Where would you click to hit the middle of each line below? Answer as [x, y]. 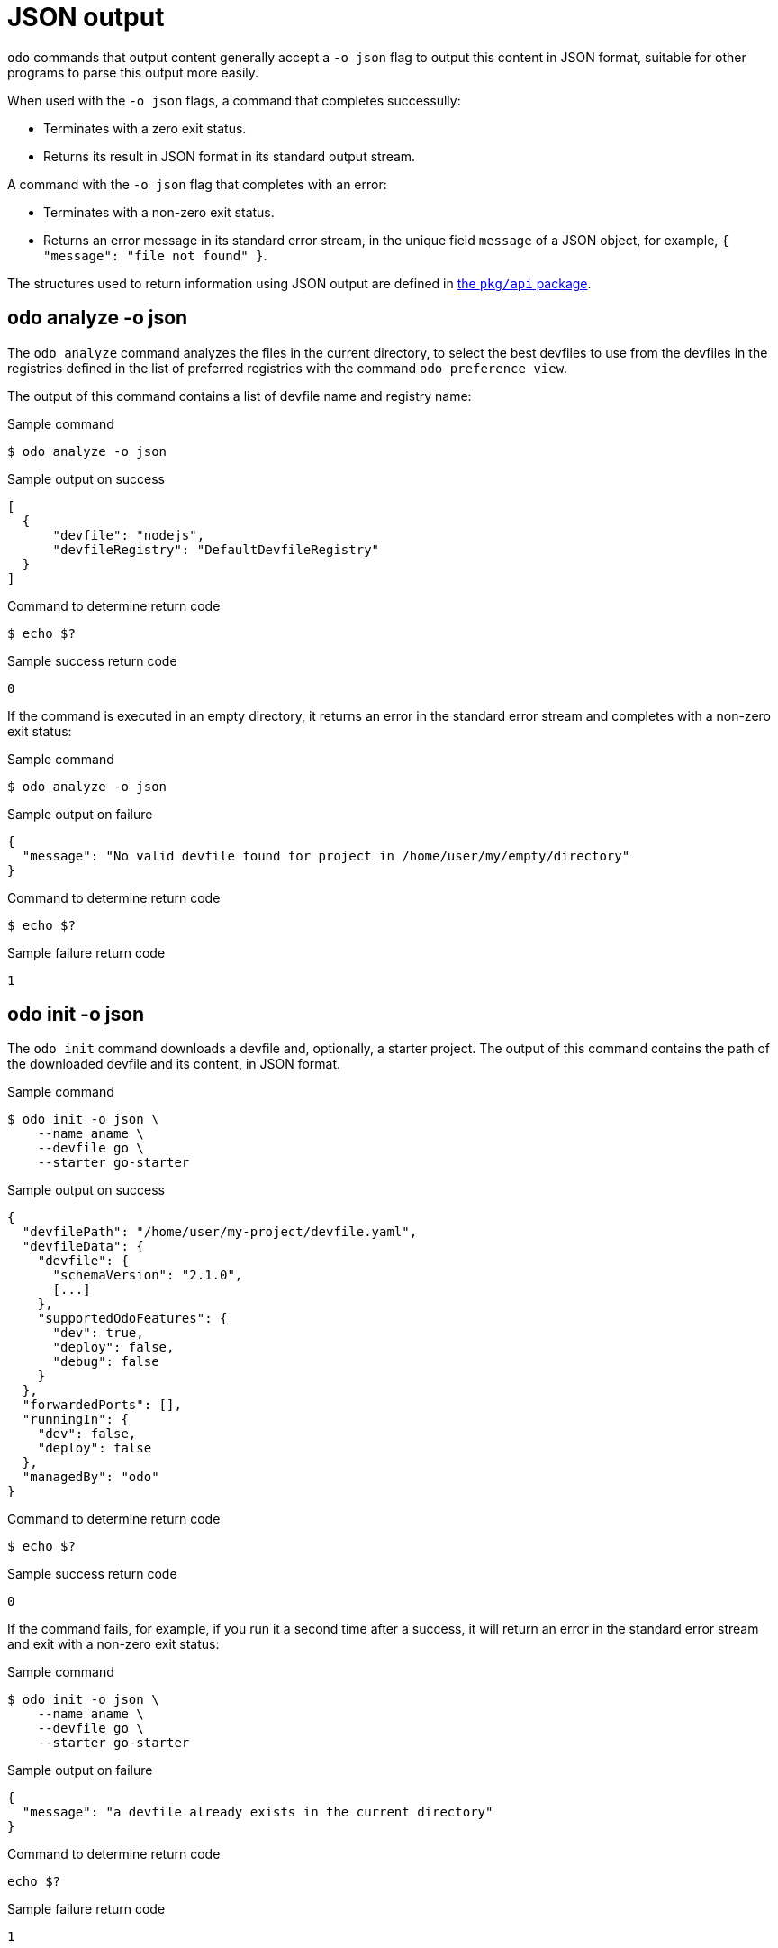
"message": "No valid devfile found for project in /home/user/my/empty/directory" [326, 856]
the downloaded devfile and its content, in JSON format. [174, 1064]
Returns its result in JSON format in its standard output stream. [230, 156]
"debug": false [106, 1362]
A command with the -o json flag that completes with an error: [197, 184]
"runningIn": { [75, 1420]
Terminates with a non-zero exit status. [159, 212]
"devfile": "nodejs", [129, 535]
